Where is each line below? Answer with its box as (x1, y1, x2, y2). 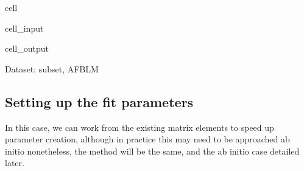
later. (5, 156, 24, 169)
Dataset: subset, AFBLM (5, 62, 99, 75)
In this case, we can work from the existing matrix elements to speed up (5, 120, 274, 133)
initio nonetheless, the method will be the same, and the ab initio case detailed (5, 144, 300, 157)
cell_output (5, 42, 49, 55)
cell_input (5, 21, 44, 34)
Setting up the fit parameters (5, 92, 194, 111)
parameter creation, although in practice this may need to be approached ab (5, 133, 290, 145)
